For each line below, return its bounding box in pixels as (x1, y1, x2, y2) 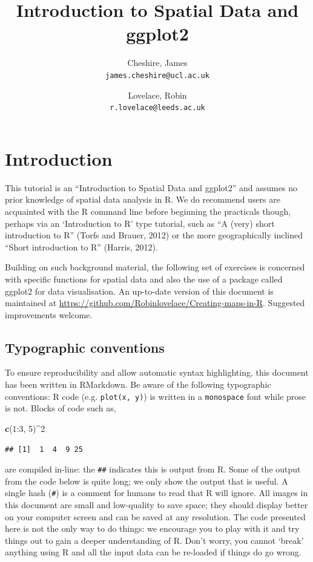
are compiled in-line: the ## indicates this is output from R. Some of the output (5, 463, 301, 475)
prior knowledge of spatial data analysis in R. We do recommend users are (5, 193, 280, 206)
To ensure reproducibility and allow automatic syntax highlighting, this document (5, 366, 309, 379)
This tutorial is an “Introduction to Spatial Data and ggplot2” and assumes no (5, 181, 297, 194)
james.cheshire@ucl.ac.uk (105, 71, 209, 80)
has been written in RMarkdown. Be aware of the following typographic (5, 378, 271, 391)
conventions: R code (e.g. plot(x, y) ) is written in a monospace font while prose (5, 390, 306, 402)
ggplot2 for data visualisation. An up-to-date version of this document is (5, 284, 274, 297)
